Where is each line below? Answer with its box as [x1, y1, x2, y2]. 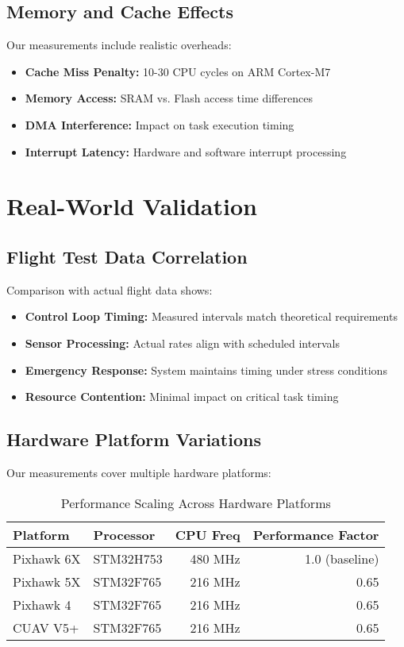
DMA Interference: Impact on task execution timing [25, 116, 294, 133]
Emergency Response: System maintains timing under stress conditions [25, 361, 387, 378]
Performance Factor [252, 525, 379, 544]
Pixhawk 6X [13, 549, 81, 568]
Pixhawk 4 [13, 595, 71, 614]
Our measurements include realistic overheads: [6, 37, 232, 53]
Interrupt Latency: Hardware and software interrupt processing [25, 143, 347, 160]
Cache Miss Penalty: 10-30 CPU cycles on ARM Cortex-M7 [25, 63, 331, 79]
